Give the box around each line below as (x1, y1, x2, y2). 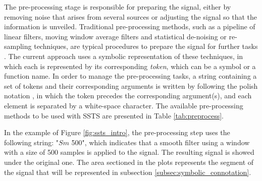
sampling (4, 41, 32, 51)
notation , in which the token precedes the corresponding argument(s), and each (4, 90, 252, 101)
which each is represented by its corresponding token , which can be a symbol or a (4, 61, 256, 71)
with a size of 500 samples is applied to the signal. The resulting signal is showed (4, 147, 254, 157)
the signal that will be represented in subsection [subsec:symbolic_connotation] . (4, 166, 251, 177)
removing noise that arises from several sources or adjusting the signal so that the (4, 11, 257, 22)
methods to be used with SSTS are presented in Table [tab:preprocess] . (4, 110, 224, 120)
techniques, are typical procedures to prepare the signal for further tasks (34, 41, 258, 51)
